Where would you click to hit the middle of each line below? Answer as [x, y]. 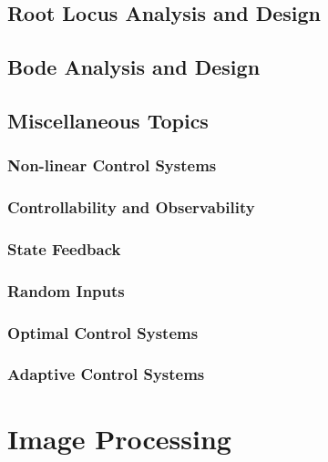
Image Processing [119, 438]
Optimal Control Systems [103, 332]
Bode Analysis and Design [134, 67]
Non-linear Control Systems [112, 165]
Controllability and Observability [131, 207]
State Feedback [64, 248]
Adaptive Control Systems [106, 374]
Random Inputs [66, 290]
